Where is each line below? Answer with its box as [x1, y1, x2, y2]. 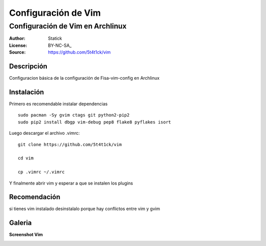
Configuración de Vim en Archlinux [9, 22, 127, 31]
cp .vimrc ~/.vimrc [18, 169, 65, 175]
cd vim [18, 155, 34, 161]
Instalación [9, 88, 44, 96]
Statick [48, 35, 63, 41]
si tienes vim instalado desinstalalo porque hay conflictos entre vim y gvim [9, 206, 160, 212]
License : [9, 42, 27, 48]
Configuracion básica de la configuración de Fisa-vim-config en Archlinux [9, 75, 160, 81]
